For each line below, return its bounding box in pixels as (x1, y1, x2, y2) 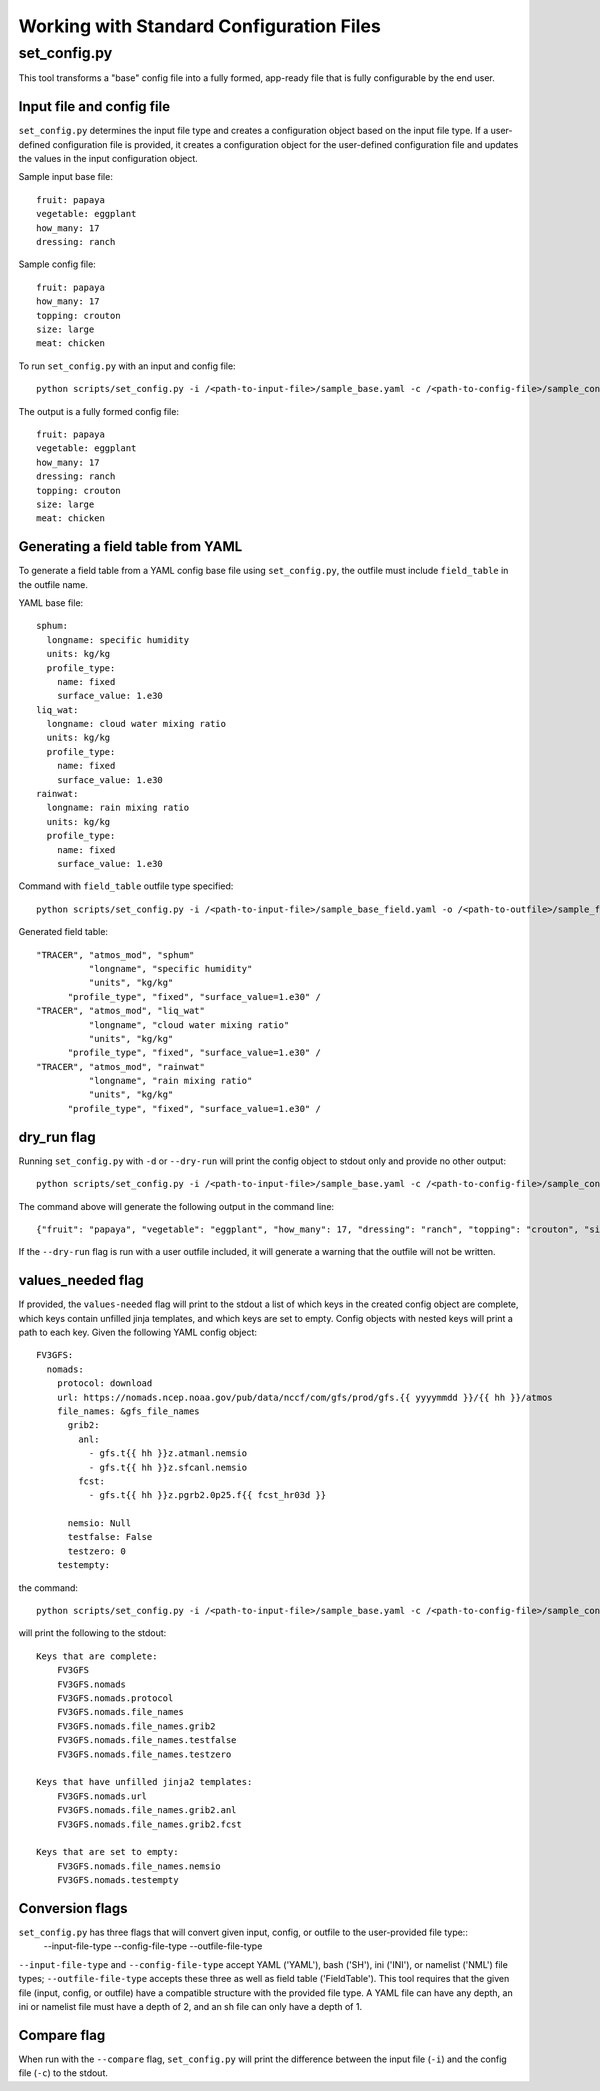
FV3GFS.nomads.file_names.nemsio (56, 1860, 222, 1872)
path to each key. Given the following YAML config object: (18, 1326, 258, 1339)
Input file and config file (18, 98, 171, 115)
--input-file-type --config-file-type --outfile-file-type (43, 1940, 263, 1952)
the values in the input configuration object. (18, 153, 199, 165)
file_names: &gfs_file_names (56, 1405, 200, 1417)
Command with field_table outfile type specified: (18, 880, 234, 892)
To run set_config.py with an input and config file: (18, 360, 236, 372)
